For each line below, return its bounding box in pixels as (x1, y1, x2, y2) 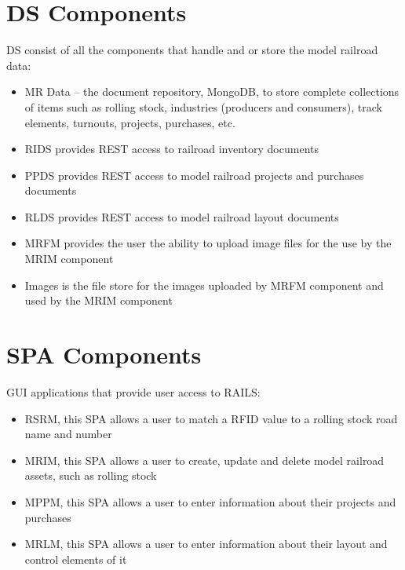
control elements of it (24, 550, 127, 567)
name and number (24, 426, 112, 442)
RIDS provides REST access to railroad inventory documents (24, 141, 319, 157)
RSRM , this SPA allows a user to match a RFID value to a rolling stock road (24, 410, 398, 426)
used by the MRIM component (24, 292, 173, 309)
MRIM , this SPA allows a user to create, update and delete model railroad (24, 451, 385, 468)
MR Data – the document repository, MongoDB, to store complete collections (24, 83, 400, 100)
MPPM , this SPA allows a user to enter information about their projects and (24, 493, 396, 510)
